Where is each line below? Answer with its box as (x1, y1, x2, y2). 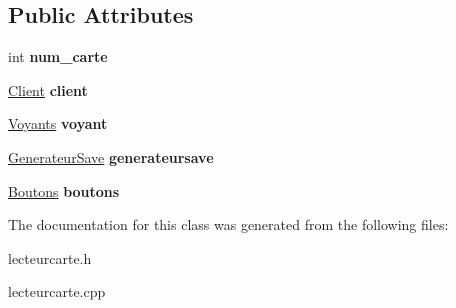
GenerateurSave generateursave (8, 146, 214, 167)
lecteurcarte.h (8, 247, 92, 268)
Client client (8, 79, 88, 100)
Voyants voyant (8, 113, 108, 134)
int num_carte (8, 46, 108, 67)
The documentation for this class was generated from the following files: (8, 214, 449, 235)
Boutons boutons (8, 180, 120, 201)
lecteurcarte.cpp (8, 281, 106, 302)
